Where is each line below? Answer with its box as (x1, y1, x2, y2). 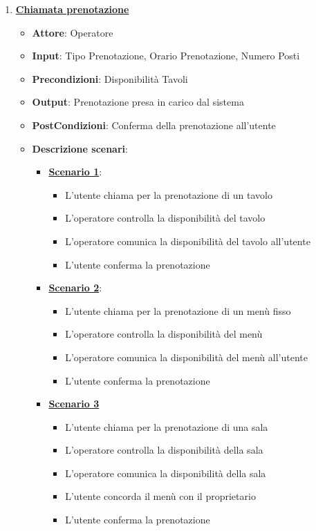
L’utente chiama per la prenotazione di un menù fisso (65, 303, 291, 318)
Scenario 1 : (48, 164, 102, 179)
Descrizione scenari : (32, 141, 128, 155)
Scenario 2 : (48, 280, 102, 295)
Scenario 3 (48, 396, 100, 411)
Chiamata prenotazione (15, 2, 129, 16)
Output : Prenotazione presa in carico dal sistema (32, 95, 244, 109)
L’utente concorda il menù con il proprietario (65, 489, 256, 503)
